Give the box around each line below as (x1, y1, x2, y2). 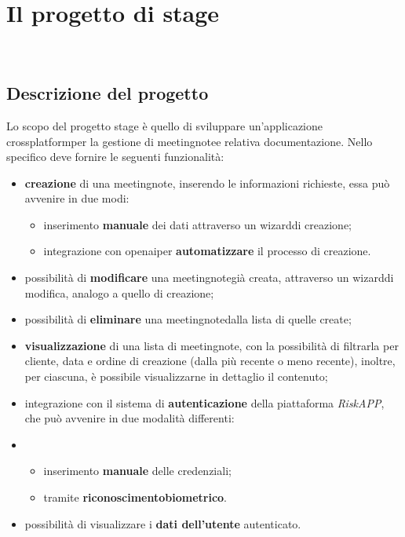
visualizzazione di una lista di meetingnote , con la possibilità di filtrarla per (24, 337, 399, 353)
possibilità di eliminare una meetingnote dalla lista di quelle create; (24, 311, 352, 327)
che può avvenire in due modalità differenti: (24, 410, 235, 426)
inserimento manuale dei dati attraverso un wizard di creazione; (43, 216, 352, 232)
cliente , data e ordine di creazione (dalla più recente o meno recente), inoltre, (24, 353, 396, 369)
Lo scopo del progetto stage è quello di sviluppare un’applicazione (6, 117, 323, 133)
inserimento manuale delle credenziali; (43, 462, 232, 479)
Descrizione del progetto (6, 81, 209, 105)
